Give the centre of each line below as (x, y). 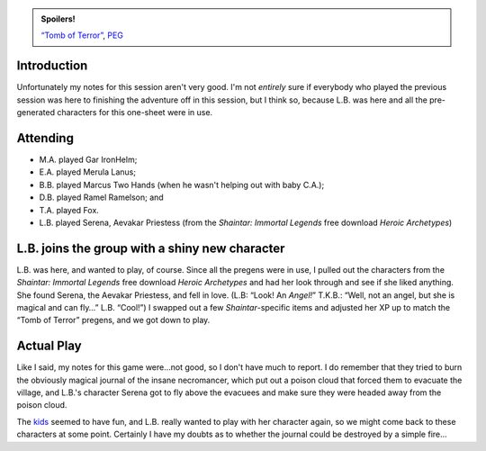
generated (36, 113)
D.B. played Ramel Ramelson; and (101, 197)
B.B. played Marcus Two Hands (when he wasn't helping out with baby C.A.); (182, 185)
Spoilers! (58, 19)
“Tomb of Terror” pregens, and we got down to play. (113, 320)
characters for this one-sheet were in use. (135, 113)
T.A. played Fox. (69, 210)
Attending (45, 138)
